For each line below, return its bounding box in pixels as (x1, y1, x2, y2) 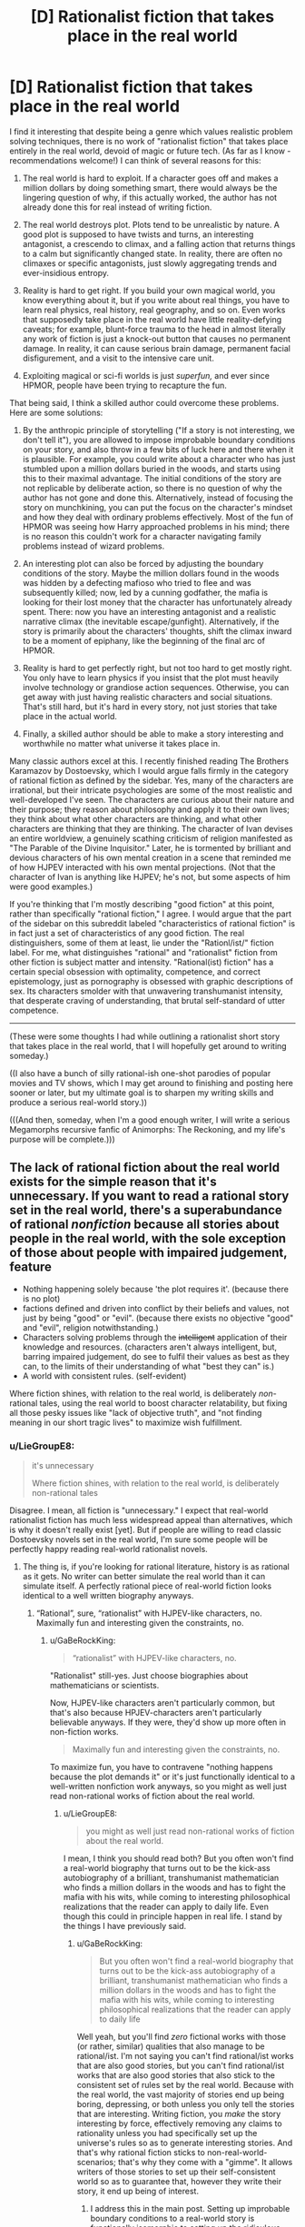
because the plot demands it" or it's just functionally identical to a (49, 1771, 296, 1782)
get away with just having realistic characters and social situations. (22, 691, 273, 702)
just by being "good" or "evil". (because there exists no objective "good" (22, 1312, 294, 1323)
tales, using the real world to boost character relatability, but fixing (39, 1397, 288, 1409)
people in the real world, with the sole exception (9, 1231, 287, 1246)
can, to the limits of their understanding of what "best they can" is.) (22, 1361, 275, 1371)
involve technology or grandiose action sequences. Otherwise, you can (22, 681, 290, 692)
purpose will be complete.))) (9, 1133, 115, 1144)
